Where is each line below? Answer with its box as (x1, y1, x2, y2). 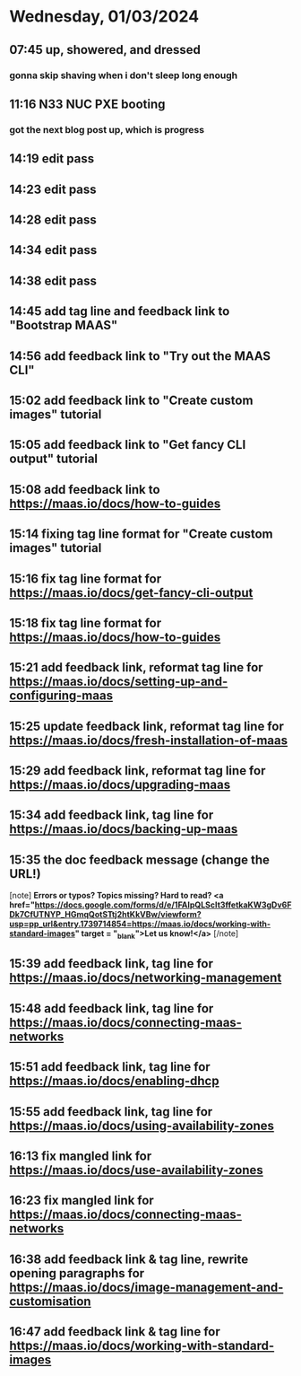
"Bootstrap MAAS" (9, 318, 118, 333)
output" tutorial (9, 451, 99, 467)
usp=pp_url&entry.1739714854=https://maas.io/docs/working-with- (9, 918, 271, 930)
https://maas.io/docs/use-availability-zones (9, 1162, 264, 1178)
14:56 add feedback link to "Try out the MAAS (9, 348, 271, 364)
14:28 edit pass (9, 212, 97, 227)
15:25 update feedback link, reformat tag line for (9, 718, 284, 733)
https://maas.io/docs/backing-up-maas (9, 821, 238, 837)
